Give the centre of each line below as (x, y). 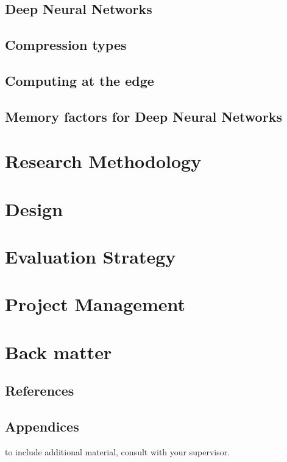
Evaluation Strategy (90, 257)
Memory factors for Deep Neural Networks (143, 116)
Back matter (58, 352)
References (40, 390)
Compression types (66, 45)
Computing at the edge (80, 80)
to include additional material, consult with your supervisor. (118, 451)
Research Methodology (103, 161)
